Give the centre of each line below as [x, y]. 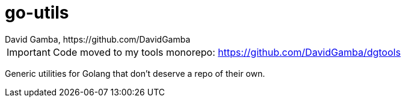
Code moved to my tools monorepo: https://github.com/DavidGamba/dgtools [227, 52]
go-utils [37, 13]
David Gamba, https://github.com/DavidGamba [98, 39]
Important [29, 52]
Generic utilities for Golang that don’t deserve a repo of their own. [135, 73]
